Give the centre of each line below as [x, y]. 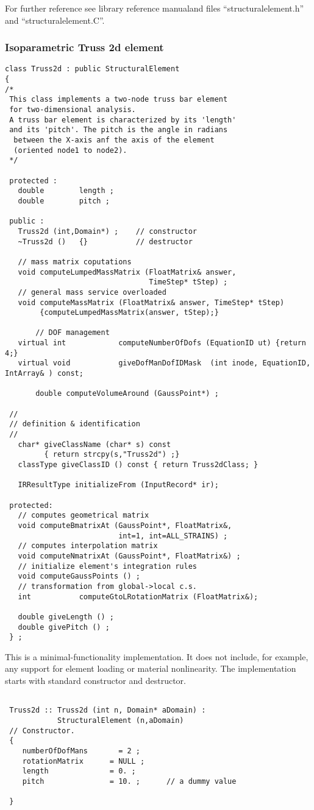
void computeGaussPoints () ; [79, 576]
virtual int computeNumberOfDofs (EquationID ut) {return [162, 343]
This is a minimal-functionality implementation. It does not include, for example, [157, 656]
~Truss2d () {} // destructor [105, 241]
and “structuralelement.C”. [55, 20]
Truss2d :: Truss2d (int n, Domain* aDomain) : [108, 710]
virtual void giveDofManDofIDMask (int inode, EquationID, [164, 363]
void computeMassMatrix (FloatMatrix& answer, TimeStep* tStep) [151, 302]
